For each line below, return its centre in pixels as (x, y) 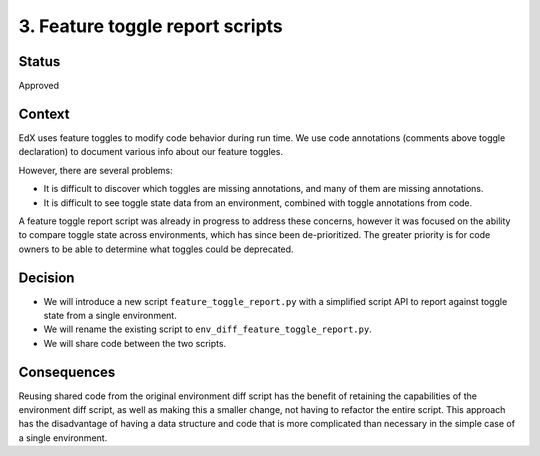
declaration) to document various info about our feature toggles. (151, 152)
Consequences (67, 371)
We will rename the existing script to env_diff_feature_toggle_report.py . (207, 329)
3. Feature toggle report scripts (151, 26)
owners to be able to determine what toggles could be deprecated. (156, 249)
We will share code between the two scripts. (135, 343)
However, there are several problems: (96, 170)
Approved (39, 86)
